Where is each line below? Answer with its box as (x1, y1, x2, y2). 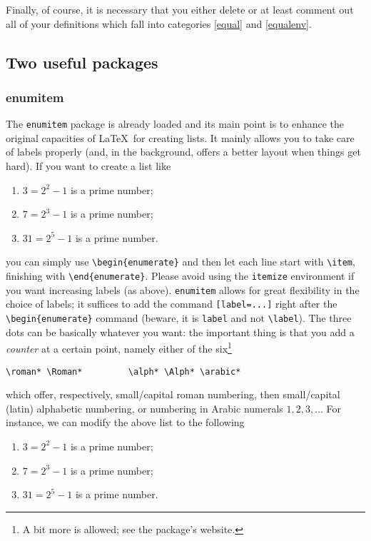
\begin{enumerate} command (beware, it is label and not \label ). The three (6, 310, 352, 325)
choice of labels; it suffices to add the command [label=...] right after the (6, 296, 337, 311)
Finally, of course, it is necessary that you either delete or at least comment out (6, 2, 354, 16)
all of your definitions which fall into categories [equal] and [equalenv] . (6, 16, 312, 31)
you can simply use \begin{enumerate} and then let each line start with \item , (6, 254, 355, 269)
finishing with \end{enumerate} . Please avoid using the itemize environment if (6, 268, 355, 283)
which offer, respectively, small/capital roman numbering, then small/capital (6, 387, 340, 402)
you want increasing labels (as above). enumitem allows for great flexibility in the (6, 282, 360, 297)
